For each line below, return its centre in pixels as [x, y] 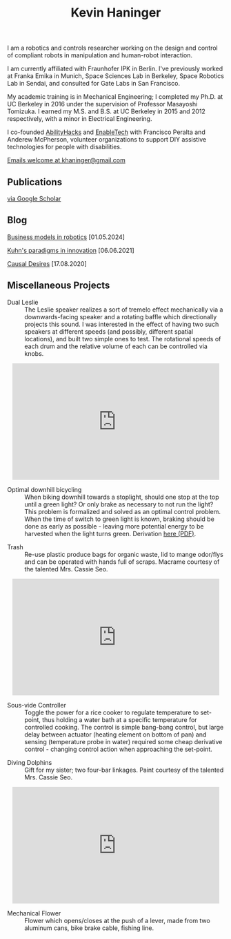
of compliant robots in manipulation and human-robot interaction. [100, 55]
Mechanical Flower [34, 913]
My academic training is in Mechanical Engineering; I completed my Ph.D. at [115, 97]
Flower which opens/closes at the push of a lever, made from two [117, 920]
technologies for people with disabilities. [64, 147]
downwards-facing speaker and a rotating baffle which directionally [121, 316]
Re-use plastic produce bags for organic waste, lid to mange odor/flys [124, 554]
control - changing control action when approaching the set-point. [118, 749]
